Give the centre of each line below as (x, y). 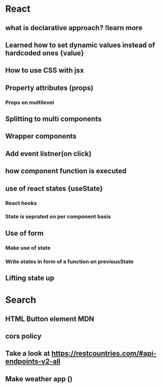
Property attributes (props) (49, 88)
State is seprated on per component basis (58, 217)
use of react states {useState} (54, 188)
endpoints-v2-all (33, 362)
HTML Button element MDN (50, 319)
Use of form (25, 233)
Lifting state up (30, 278)
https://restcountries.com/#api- (104, 353)
